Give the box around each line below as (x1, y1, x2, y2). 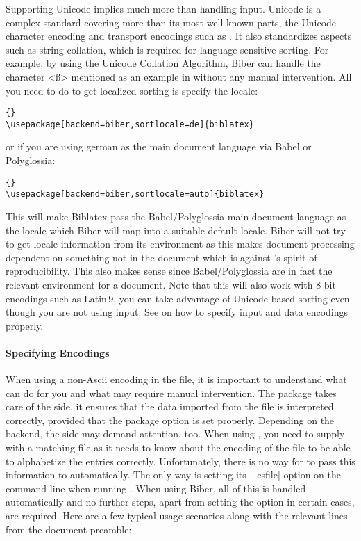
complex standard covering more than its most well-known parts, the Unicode (6, 15, 337, 29)
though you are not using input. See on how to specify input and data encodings (6, 305, 349, 319)
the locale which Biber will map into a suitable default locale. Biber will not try (6, 223, 346, 237)
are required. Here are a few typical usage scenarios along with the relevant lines (6, 508, 348, 523)
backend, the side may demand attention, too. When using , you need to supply (6, 426, 345, 441)
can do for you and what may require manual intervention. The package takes (6, 385, 337, 400)
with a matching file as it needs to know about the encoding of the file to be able (6, 440, 351, 455)
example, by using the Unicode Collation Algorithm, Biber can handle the (6, 56, 321, 70)
